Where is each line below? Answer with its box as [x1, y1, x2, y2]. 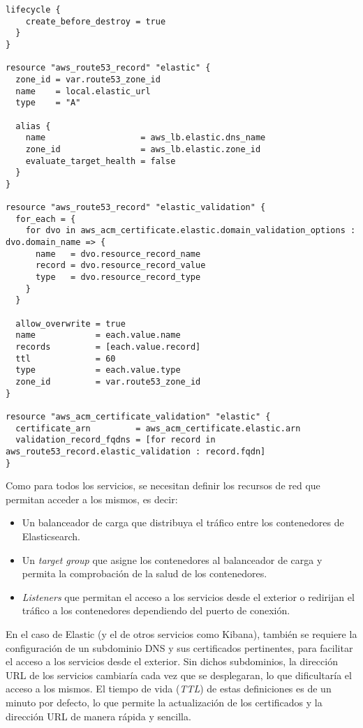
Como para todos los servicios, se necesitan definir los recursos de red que [6, 478, 320, 493]
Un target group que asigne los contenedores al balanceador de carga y [22, 552, 323, 567]
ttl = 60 [15, 353, 116, 364]
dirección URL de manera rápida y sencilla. [6, 708, 191, 723]
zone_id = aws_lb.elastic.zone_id [25, 144, 261, 154]
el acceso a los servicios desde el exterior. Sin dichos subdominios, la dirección [6, 654, 338, 669]
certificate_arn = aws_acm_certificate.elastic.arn [15, 423, 301, 433]
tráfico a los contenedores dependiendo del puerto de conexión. [22, 603, 290, 618]
